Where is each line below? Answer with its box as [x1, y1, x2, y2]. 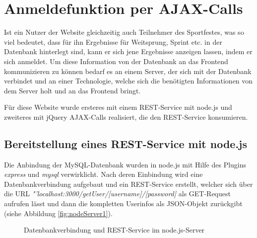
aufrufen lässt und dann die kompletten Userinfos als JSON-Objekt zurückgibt [4, 198, 243, 209]
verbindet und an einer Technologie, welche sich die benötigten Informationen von [4, 76, 253, 86]
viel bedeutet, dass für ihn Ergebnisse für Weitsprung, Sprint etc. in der [4, 36, 222, 47]
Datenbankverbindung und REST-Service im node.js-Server [24, 225, 205, 235]
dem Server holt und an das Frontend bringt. [4, 85, 141, 95]
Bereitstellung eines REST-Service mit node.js [4, 136, 248, 151]
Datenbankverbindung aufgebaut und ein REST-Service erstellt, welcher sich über [4, 178, 253, 189]
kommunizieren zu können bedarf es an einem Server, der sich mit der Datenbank [4, 66, 252, 76]
